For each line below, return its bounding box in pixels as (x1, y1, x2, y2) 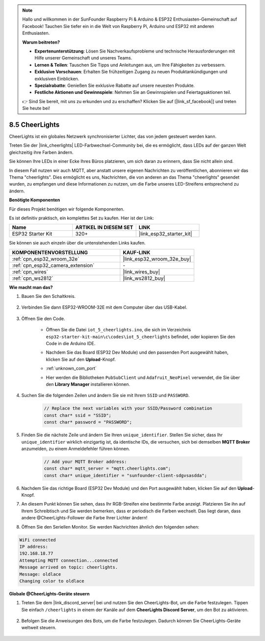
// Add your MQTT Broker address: (44, 459, 127, 464)
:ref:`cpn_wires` (12, 268, 49, 275)
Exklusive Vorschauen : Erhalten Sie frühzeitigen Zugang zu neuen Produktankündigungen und (34, 69, 228, 75)
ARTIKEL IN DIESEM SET (75, 224, 133, 231)
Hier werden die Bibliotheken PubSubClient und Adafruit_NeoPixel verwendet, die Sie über (46, 374, 240, 380)
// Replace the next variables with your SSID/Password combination (44, 405, 212, 411)
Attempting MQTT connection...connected (19, 558, 118, 563)
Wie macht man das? (9, 284, 53, 290)
